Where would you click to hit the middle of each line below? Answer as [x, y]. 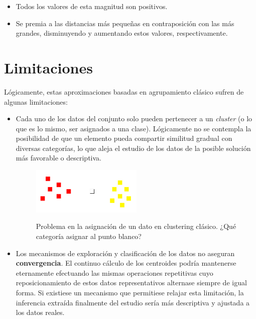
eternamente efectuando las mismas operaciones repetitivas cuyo [114, 272]
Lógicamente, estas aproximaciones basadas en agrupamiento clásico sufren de [124, 91]
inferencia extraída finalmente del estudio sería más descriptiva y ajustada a [133, 302]
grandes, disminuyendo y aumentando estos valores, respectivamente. [122, 33]
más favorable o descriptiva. [58, 158]
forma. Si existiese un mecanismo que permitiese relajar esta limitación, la [130, 292]
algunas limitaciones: [36, 101]
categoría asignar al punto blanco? [89, 236]
